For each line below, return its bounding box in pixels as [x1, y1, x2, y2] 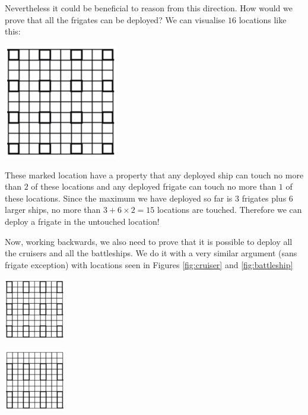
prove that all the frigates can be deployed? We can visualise [5, 13, 226, 26]
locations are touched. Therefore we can [157, 203, 302, 216]
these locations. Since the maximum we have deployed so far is [5, 191, 233, 204]
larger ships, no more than [5, 203, 101, 216]
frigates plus [242, 191, 287, 204]
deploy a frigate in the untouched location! [5, 215, 160, 228]
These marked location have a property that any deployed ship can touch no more [5, 168, 304, 181]
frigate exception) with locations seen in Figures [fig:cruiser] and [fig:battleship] [5, 258, 293, 271]
